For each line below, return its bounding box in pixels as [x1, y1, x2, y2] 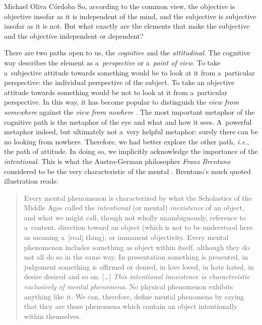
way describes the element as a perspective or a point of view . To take [4, 57, 221, 67]
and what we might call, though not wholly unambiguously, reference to [24, 212, 246, 222]
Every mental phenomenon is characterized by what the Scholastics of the [24, 192, 252, 203]
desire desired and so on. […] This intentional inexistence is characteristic [24, 271, 250, 282]
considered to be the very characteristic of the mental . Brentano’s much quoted [4, 166, 251, 176]
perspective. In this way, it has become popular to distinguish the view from [4, 97, 239, 107]
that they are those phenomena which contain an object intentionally [24, 301, 238, 311]
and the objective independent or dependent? [4, 30, 144, 41]
